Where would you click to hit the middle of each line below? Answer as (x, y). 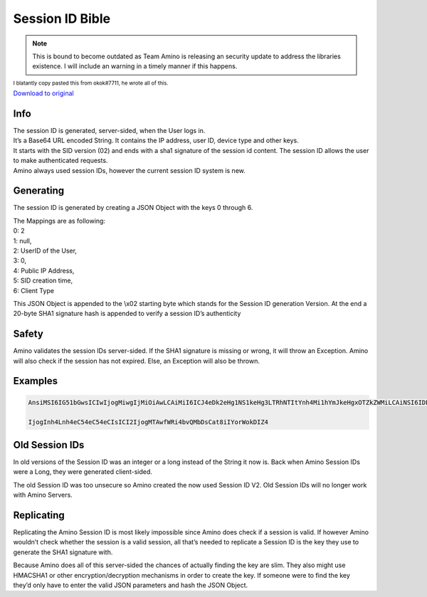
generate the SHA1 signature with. (63, 552)
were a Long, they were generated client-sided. (83, 472)
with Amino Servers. (43, 495)
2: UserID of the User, (45, 250)
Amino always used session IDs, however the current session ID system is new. (129, 170)
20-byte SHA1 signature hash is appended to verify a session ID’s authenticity (127, 314)
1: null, (22, 241)
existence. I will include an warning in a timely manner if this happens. (135, 66)
